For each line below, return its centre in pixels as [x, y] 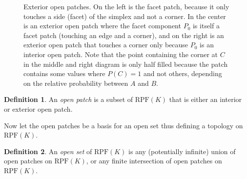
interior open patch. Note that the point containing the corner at [121, 54]
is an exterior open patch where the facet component [102, 26]
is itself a [206, 26]
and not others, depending [183, 73]
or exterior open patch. [38, 109]
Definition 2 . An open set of [48, 151]
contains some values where [64, 73]
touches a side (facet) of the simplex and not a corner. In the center [125, 16]
